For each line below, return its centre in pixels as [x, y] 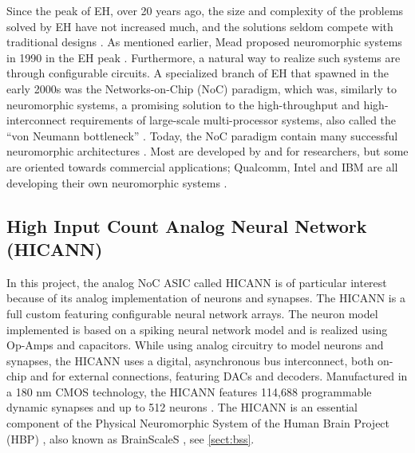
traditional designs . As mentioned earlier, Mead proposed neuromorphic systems [204, 42]
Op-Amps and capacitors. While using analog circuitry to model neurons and [195, 345]
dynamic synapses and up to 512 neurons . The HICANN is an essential [182, 407]
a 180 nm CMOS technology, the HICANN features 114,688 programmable [189, 391]
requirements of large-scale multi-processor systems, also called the [233, 120]
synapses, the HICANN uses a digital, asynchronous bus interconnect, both [190, 360]
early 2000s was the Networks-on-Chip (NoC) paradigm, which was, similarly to [202, 88]
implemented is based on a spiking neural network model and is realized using [197, 329]
